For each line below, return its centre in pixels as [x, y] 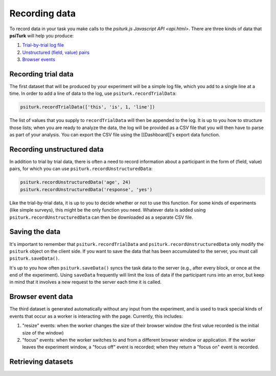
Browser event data [41, 297]
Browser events [39, 59]
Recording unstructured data [57, 149]
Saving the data [35, 232]
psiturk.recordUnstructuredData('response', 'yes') [86, 189]
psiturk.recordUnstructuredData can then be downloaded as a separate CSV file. [101, 217]
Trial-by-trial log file [43, 45]
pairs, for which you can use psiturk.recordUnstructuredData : [81, 169]
